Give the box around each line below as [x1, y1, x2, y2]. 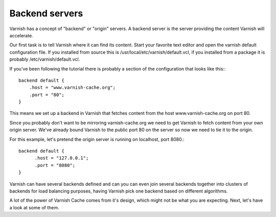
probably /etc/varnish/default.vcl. [9, 56, 80, 62]
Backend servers [9, 8, 83, 19]
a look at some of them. [9, 204, 59, 210]
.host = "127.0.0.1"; [34, 155, 89, 161]
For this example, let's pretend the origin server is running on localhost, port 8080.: [9, 136, 185, 142]
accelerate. [9, 32, 33, 38]
